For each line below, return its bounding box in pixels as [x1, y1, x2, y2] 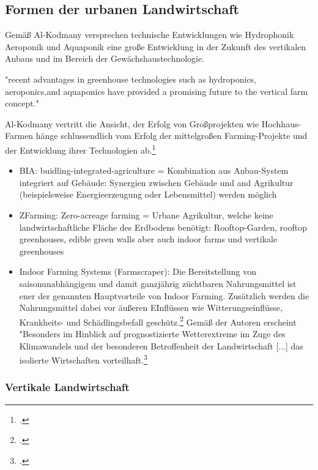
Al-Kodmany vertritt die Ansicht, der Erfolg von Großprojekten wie [5, 117, 259, 130]
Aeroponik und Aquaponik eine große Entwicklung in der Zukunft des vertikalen [5, 40, 306, 53]
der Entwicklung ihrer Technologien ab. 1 [5, 141, 156, 156]
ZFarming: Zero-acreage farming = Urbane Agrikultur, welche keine [19, 208, 273, 221]
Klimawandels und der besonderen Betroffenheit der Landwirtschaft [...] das [19, 339, 303, 352]
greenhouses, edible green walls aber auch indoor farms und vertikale [19, 233, 278, 245]
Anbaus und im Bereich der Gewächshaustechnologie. [5, 52, 205, 65]
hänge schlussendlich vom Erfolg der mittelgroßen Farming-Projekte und [35, 129, 308, 142]
